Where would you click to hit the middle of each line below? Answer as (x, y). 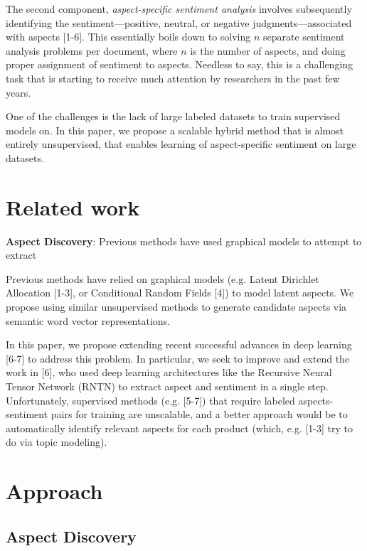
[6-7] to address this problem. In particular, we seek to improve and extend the (178, 358)
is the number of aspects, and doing (268, 50)
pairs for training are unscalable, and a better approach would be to (199, 414)
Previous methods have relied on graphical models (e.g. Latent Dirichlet (163, 278)
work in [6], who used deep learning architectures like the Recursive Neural (169, 372)
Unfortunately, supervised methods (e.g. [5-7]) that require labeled (150, 400)
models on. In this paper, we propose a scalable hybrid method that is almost (175, 130)
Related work (73, 207)
